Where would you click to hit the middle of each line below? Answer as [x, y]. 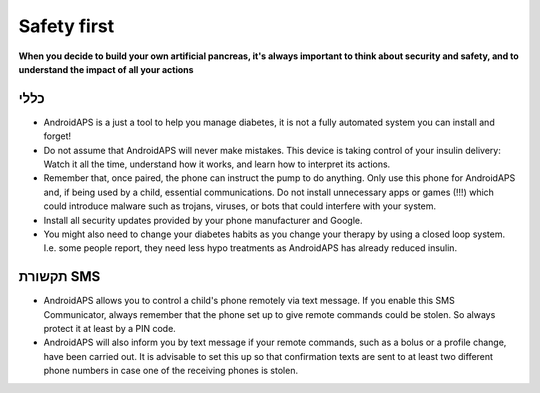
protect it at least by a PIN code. [110, 329]
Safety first [66, 26]
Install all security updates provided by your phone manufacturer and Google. [203, 220]
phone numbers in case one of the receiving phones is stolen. [171, 371]
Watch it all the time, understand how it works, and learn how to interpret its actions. [217, 164]
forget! [57, 136]
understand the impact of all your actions [106, 69]
